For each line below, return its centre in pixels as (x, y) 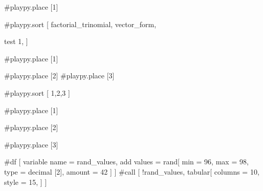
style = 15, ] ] (26, 182)
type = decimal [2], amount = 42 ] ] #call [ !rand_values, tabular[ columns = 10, (132, 171)
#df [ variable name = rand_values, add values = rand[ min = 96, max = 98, (126, 162)
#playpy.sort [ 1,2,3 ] (37, 92)
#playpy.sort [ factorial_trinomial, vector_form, (80, 24)
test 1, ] (16, 41)
